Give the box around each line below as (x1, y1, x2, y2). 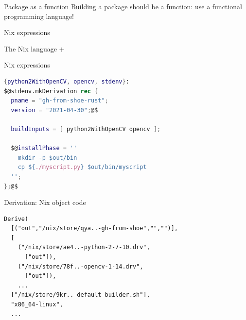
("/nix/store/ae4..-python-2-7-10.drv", (18, 244, 150, 251)
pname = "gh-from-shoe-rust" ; (11, 97, 108, 104)
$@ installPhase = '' (11, 145, 77, 152)
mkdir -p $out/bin (18, 154, 77, 161)
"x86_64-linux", (11, 301, 63, 308)
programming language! (4, 11, 74, 21)
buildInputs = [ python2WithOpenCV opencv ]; (11, 125, 161, 133)
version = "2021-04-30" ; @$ (11, 106, 98, 114)
